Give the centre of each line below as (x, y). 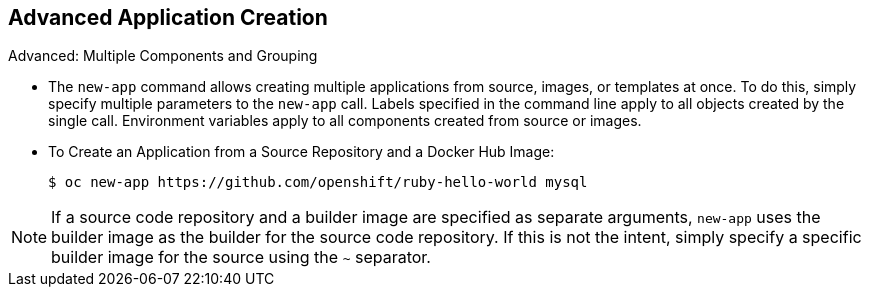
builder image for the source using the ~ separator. (241, 257)
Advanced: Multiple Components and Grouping (163, 56)
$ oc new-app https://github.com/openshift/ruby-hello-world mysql (318, 182)
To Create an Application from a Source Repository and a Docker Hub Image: (301, 152)
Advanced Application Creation (168, 17)
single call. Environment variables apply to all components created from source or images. (345, 121)
